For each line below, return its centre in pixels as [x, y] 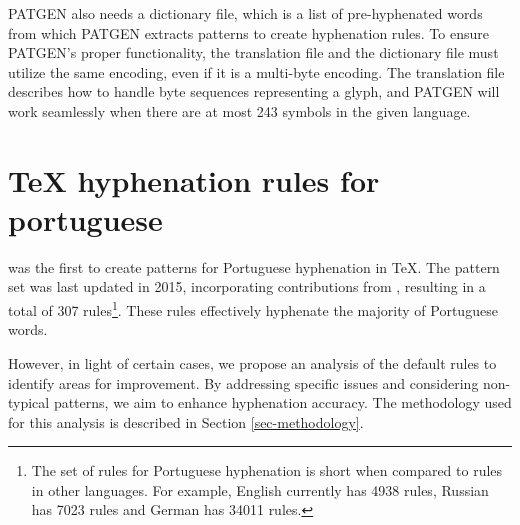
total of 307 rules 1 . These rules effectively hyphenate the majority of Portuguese [253, 308]
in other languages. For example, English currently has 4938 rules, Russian [260, 489]
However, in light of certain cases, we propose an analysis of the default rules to [252, 362]
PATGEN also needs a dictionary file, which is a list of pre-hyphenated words [245, 13]
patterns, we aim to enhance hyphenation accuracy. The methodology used [282, 402]
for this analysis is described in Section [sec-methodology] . [186, 421]
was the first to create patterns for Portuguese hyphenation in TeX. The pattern [254, 266]
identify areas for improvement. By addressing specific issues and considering [243, 382]
